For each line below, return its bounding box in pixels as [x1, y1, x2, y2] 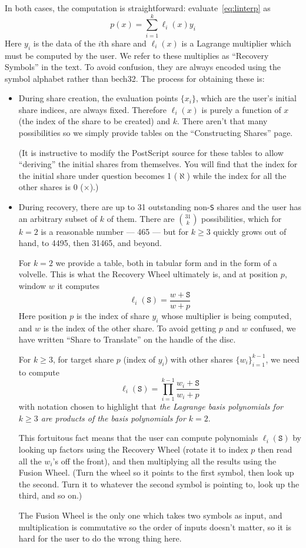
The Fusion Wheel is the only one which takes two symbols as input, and [18, 509, 282, 521]
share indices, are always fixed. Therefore [18, 103, 167, 115]
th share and [101, 36, 147, 49]
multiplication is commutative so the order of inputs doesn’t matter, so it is [18, 520, 292, 533]
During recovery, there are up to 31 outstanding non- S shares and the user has [18, 201, 301, 213]
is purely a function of [201, 103, 281, 115]
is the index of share [76, 309, 149, 321]
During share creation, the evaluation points [18, 92, 178, 104]
